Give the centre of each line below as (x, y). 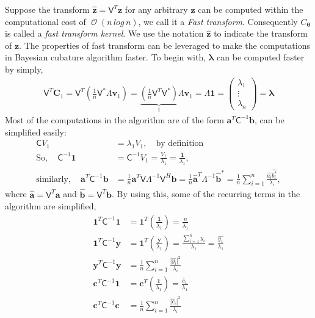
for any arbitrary (156, 9)
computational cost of (45, 21)
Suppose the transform (47, 9)
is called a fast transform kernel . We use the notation (104, 33)
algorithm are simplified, (51, 206)
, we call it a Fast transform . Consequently (218, 21)
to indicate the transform (261, 33)
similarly (52, 179)
